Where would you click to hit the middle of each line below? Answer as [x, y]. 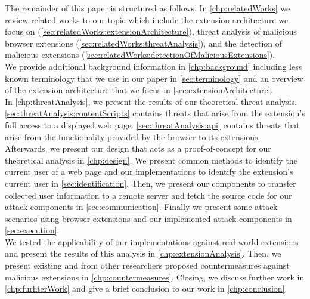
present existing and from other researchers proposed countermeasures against [147, 265]
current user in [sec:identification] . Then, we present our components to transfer [151, 183]
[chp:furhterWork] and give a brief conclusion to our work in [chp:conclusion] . [146, 289]
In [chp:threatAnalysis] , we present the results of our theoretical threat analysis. [151, 101]
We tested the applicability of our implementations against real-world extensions [152, 241]
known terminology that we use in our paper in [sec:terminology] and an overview [154, 78]
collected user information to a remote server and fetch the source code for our [148, 195]
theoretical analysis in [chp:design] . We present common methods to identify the [151, 160]
